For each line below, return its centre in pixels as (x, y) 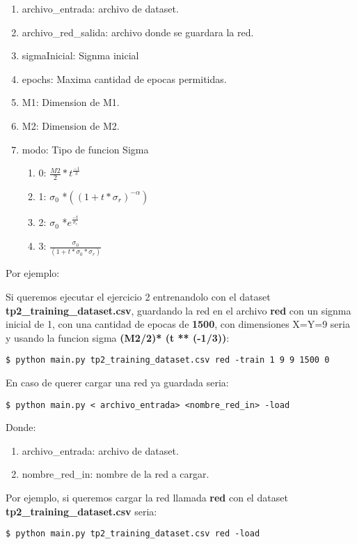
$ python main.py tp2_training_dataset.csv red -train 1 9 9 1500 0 (168, 360)
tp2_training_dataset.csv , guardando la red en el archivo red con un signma (178, 310)
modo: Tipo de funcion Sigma (85, 149)
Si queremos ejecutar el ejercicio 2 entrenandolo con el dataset (138, 296)
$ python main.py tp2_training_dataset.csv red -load (133, 534)
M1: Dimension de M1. (71, 102)
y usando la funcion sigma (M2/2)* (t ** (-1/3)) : (118, 337)
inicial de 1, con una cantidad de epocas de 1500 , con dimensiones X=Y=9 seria (178, 324)
